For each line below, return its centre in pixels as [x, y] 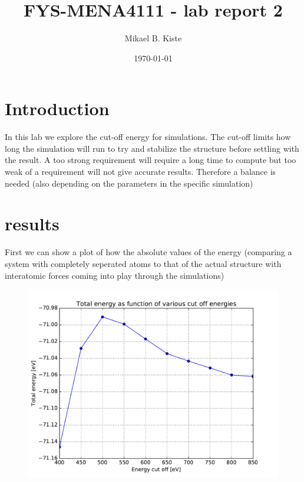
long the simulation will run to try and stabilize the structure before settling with [152, 148]
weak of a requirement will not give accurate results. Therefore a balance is [141, 172]
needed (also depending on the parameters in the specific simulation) [129, 183]
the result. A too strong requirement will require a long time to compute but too [151, 160]
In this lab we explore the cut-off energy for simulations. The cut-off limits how [148, 137]
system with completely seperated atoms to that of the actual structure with [143, 263]
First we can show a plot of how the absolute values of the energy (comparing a [148, 252]
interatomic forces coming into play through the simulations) [115, 275]
